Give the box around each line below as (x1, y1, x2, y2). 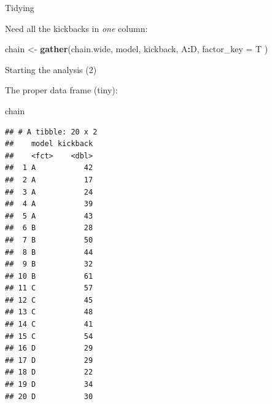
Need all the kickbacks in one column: (5, 21, 148, 34)
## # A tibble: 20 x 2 (5, 127, 98, 136)
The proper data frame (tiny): (5, 84, 118, 96)
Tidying (5, 1, 34, 14)
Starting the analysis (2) (5, 63, 97, 76)
